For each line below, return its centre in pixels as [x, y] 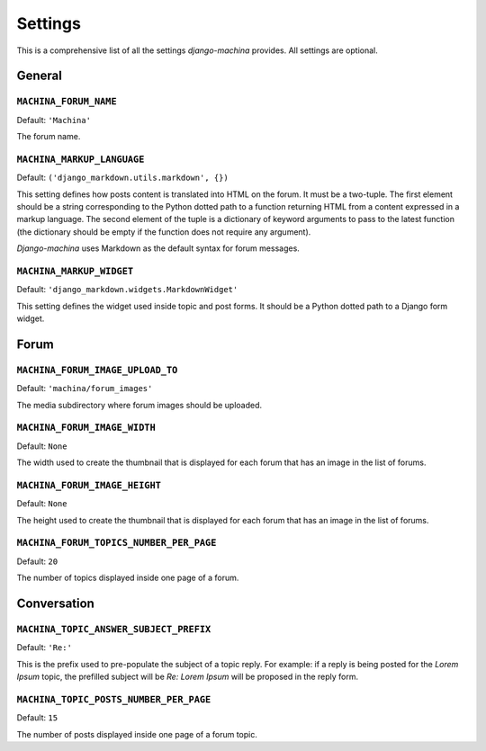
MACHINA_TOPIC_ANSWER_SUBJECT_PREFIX [114, 630]
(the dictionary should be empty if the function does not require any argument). [164, 232]
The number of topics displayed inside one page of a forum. [128, 578]
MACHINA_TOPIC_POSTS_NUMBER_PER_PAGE [114, 699]
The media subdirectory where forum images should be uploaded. [139, 405]
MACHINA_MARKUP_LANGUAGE [81, 159]
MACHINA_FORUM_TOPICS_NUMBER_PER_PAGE [117, 543]
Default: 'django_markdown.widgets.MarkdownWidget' [127, 290]
